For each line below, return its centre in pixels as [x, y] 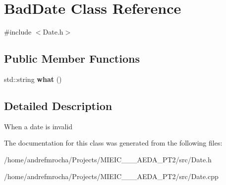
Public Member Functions [72, 58]
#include [18, 32]
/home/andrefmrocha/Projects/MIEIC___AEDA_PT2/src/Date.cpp [111, 176]
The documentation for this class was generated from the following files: [113, 143]
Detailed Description [58, 105]
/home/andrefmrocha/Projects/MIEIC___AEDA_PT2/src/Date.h [108, 159]
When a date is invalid [38, 126]
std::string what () [33, 79]
